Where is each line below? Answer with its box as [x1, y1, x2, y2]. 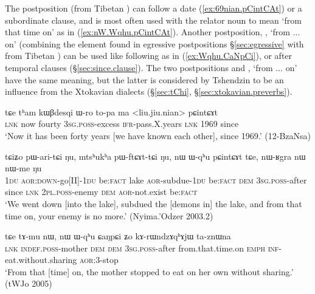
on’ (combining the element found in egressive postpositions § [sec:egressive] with [5, 37, 304, 50]
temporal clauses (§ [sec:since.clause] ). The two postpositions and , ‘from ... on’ [5, 61, 297, 73]
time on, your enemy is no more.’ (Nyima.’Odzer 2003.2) [5, 209, 213, 222]
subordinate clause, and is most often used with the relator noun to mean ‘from [5, 13, 302, 26]
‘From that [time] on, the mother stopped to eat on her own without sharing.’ [5, 265, 294, 278]
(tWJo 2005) [5, 277, 52, 290]
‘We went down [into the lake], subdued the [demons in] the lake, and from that [5, 197, 302, 210]
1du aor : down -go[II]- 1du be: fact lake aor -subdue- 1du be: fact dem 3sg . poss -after [5, 173, 307, 186]
